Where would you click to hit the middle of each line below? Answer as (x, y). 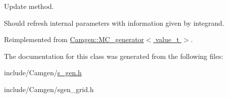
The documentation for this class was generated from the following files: (114, 56)
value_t (167, 39)
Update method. (29, 6)
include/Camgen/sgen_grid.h (49, 89)
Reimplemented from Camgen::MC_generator (74, 39)
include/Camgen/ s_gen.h (43, 73)
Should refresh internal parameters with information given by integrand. (114, 23)
